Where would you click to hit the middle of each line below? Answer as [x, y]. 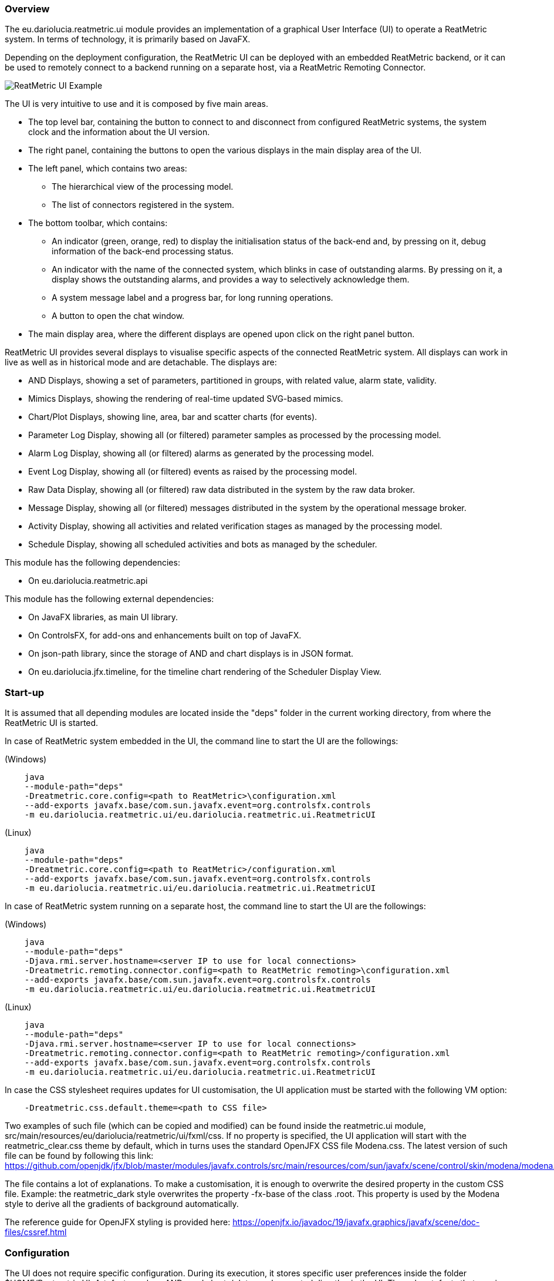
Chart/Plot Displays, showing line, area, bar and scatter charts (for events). [173, 417]
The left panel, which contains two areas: [108, 169]
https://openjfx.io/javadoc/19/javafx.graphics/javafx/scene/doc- [356, 1222]
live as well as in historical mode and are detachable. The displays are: [141, 362]
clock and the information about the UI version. [119, 132]
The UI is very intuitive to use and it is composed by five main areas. [136, 104]
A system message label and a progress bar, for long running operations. [192, 298]
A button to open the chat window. [118, 316]
